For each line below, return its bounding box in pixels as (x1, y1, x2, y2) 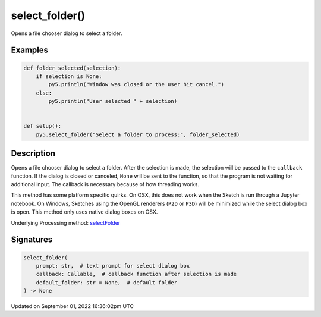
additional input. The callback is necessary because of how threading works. (11, 180, 199, 187)
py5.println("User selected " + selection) (48, 98, 178, 105)
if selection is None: (36, 73, 102, 80)
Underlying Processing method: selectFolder (11, 219, 121, 226)
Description (11, 149, 56, 159)
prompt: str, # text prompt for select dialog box (36, 262, 190, 269)
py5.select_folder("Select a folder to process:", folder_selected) (36, 131, 240, 138)
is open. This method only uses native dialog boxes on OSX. (11, 208, 158, 215)
